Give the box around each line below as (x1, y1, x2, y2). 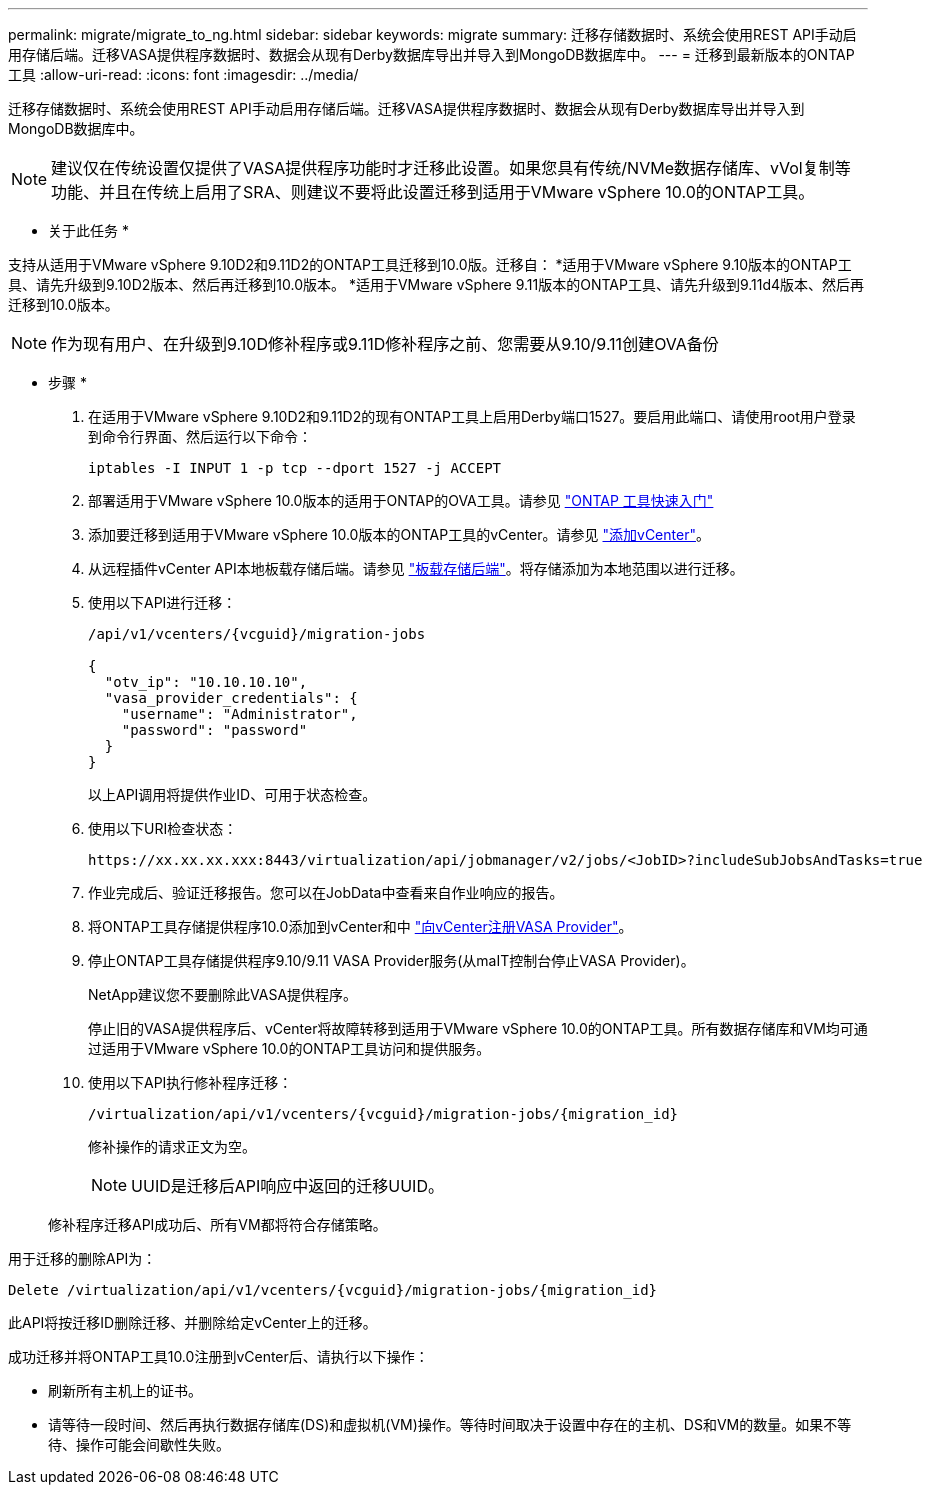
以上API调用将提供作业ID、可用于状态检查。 (88, 786, 377, 803)
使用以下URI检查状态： (88, 820, 238, 837)
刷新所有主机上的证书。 (48, 1382, 202, 1399)
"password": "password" (121, 722, 308, 738)
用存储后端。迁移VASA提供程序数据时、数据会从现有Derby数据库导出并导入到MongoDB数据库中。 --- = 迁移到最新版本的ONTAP (8, 46, 855, 63)
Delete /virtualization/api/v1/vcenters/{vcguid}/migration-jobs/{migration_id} (8, 1282, 658, 1298)
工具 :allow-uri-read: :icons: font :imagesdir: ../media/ (8, 66, 359, 83)
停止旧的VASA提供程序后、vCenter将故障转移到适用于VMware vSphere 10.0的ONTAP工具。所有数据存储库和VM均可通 (88, 1020, 868, 1037)
